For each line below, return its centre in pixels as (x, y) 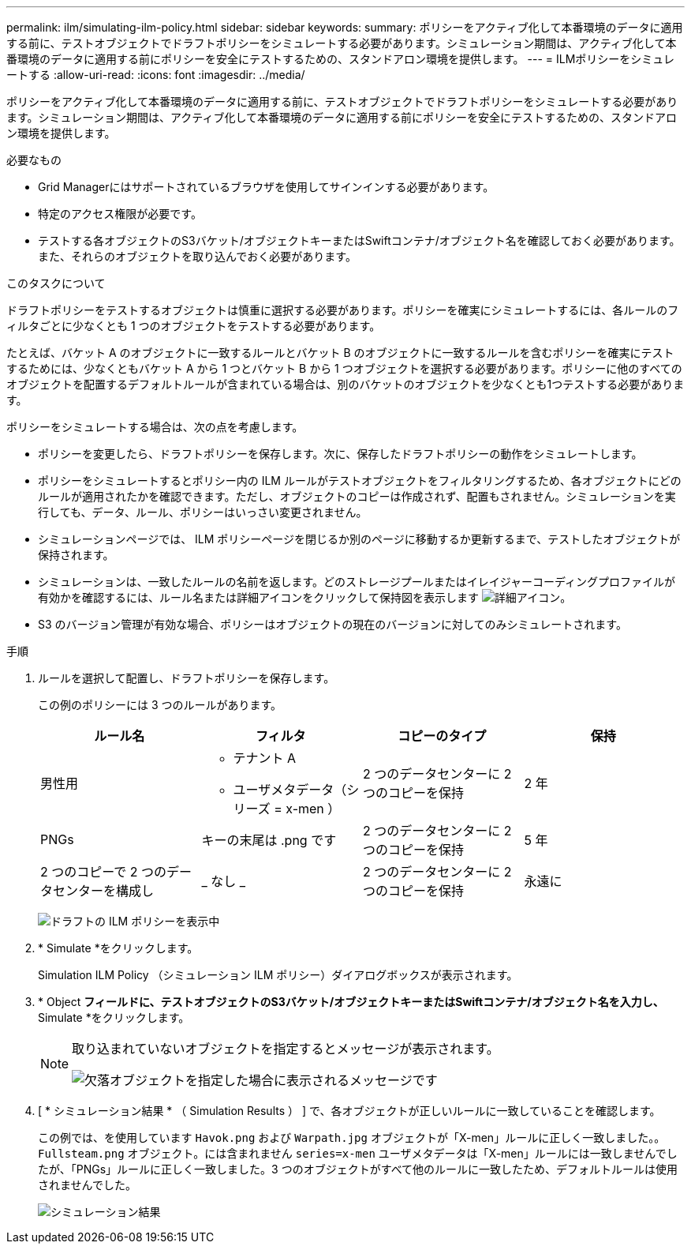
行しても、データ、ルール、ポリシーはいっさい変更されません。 (203, 512)
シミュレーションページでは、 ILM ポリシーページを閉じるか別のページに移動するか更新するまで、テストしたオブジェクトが (359, 539)
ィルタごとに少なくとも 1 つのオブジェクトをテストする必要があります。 (194, 326)
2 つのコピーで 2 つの (104, 872)
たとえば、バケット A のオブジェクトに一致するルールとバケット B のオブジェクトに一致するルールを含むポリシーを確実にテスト (340, 353)
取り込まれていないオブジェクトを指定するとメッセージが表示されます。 (286, 1049)
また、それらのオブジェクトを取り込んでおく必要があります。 (197, 256)
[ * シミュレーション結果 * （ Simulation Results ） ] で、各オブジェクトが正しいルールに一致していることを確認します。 (349, 1111)
